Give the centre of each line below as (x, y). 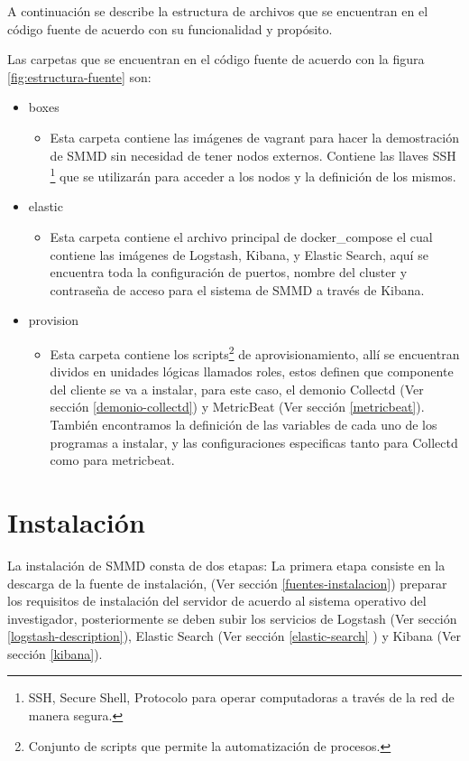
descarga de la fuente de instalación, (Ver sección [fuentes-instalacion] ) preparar (227, 583)
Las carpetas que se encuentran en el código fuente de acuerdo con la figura (216, 59)
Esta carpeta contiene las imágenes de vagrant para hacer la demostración (254, 137)
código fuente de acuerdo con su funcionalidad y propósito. (170, 28)
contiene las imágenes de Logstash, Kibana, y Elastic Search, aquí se (239, 254)
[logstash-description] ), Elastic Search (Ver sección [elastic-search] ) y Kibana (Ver (234, 636)
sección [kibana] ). (55, 653)
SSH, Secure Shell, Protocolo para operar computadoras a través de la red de (241, 697)
